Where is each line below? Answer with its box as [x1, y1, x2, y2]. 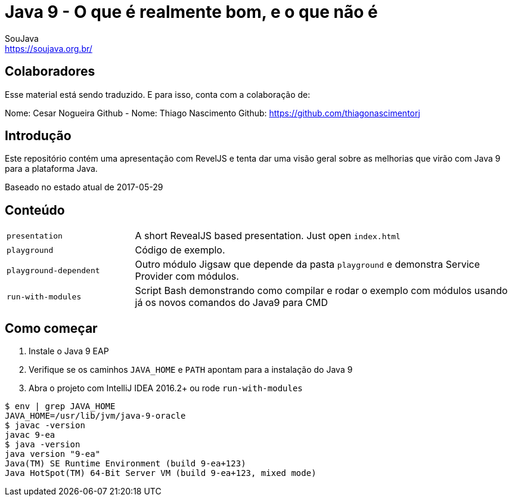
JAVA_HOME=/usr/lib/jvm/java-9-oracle [5, 411, 186, 421]
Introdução [5, 128, 72, 144]
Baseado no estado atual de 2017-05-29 [5, 182, 163, 193]
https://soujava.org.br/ [5, 43, 92, 54]
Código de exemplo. [135, 244, 225, 256]
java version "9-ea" [5, 449, 101, 459]
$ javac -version [5, 420, 85, 431]
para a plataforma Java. [5, 163, 98, 174]
